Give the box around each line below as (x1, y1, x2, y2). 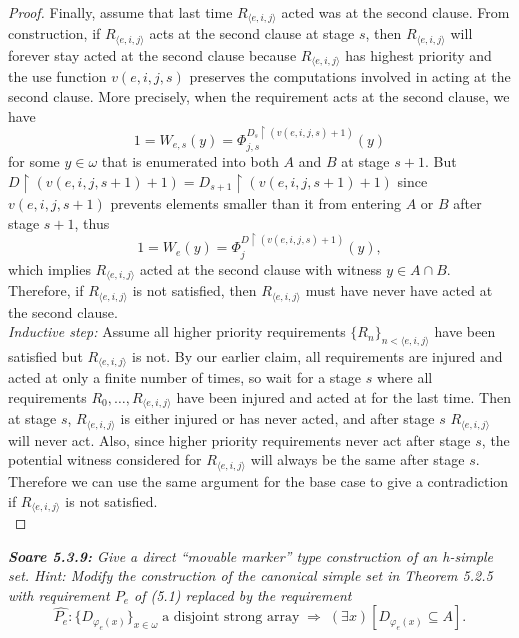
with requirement (8, 584, 110, 605)
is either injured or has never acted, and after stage (120, 408, 435, 429)
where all (376, 367, 433, 388)
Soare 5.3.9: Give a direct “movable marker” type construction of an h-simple (8, 545, 494, 566)
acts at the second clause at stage (149, 23, 355, 44)
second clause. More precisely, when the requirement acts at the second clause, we (8, 85, 510, 106)
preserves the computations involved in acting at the (189, 66, 511, 87)
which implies (8, 258, 91, 279)
